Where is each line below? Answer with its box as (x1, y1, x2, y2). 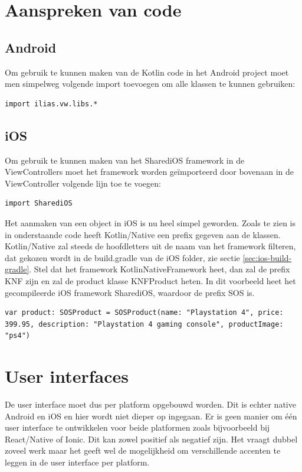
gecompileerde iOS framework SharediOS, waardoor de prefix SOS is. (5, 286, 255, 298)
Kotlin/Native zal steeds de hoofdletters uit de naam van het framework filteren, (5, 240, 296, 252)
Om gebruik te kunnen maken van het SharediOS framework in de (5, 154, 245, 166)
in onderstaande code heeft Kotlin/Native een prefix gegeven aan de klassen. (5, 228, 281, 240)
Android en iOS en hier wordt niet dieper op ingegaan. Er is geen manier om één (5, 409, 297, 422)
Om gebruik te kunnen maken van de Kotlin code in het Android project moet (5, 66, 289, 78)
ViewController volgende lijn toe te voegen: (5, 177, 161, 189)
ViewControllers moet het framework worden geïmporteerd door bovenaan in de (5, 165, 294, 178)
